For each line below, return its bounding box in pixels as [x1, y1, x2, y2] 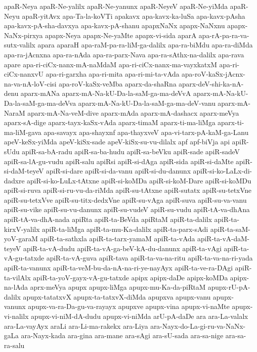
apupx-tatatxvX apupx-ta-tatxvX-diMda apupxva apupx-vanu [23, 291, 211, 302]
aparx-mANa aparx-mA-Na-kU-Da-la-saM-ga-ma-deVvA [20, 88, 191, 98]
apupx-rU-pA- [208, 282, 251, 292]
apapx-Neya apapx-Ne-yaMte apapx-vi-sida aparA [45, 30, 197, 40]
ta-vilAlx [4, 272, 31, 282]
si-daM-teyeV [4, 166, 44, 176]
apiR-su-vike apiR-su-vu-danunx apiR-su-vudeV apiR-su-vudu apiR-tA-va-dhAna [4, 204, 250, 215]
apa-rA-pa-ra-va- [199, 30, 250, 40]
